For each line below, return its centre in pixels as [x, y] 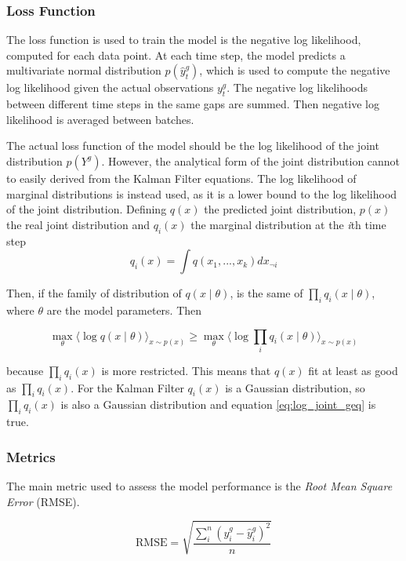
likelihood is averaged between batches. [100, 119]
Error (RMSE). [43, 501]
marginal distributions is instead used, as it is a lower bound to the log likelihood [202, 193]
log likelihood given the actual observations [110, 87]
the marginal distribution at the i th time [288, 224]
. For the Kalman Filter [127, 387]
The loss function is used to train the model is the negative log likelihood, [184, 40]
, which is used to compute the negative [295, 70]
